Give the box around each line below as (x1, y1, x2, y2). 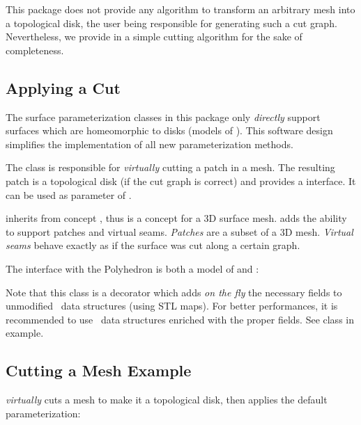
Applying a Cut (6, 77, 121, 98)
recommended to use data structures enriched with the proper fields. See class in (6, 312, 354, 326)
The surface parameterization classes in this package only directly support (6, 109, 321, 124)
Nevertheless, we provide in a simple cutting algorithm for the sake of (6, 29, 302, 44)
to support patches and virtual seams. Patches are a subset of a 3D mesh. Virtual (6, 224, 353, 239)
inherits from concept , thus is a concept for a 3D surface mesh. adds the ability (6, 211, 347, 225)
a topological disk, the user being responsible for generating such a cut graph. (6, 15, 337, 30)
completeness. (6, 42, 64, 57)
